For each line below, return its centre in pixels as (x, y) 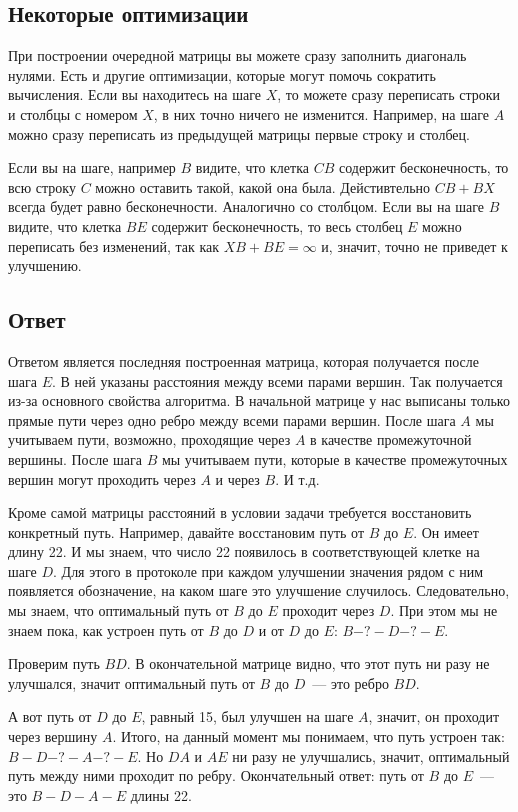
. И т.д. (297, 478)
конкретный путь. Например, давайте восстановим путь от (186, 531)
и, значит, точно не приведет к (414, 245)
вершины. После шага (75, 458)
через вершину (53, 736)
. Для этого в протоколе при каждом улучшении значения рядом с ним (268, 570)
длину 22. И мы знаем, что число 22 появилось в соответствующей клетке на (244, 551)
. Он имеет (446, 531)
